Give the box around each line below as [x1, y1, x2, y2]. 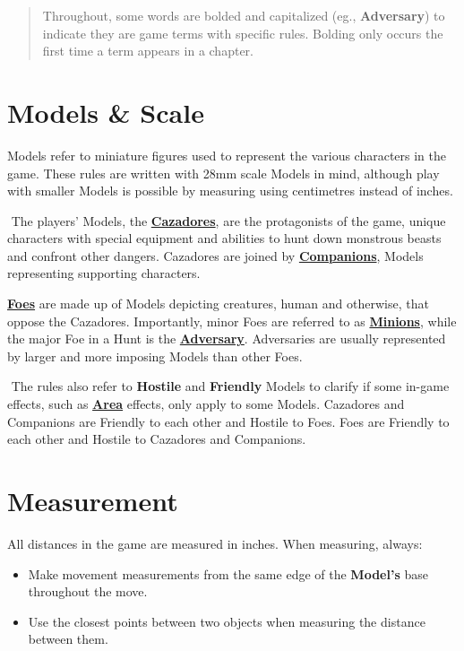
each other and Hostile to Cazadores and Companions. [7, 430, 306, 448]
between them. [28, 629, 108, 648]
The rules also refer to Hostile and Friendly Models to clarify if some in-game [11, 377, 450, 395]
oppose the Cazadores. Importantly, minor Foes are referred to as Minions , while [7, 311, 457, 330]
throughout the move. [28, 582, 148, 601]
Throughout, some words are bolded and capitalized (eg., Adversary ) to [42, 6, 445, 24]
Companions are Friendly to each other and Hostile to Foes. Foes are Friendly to [7, 412, 450, 430]
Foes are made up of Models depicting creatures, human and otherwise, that [7, 294, 429, 313]
